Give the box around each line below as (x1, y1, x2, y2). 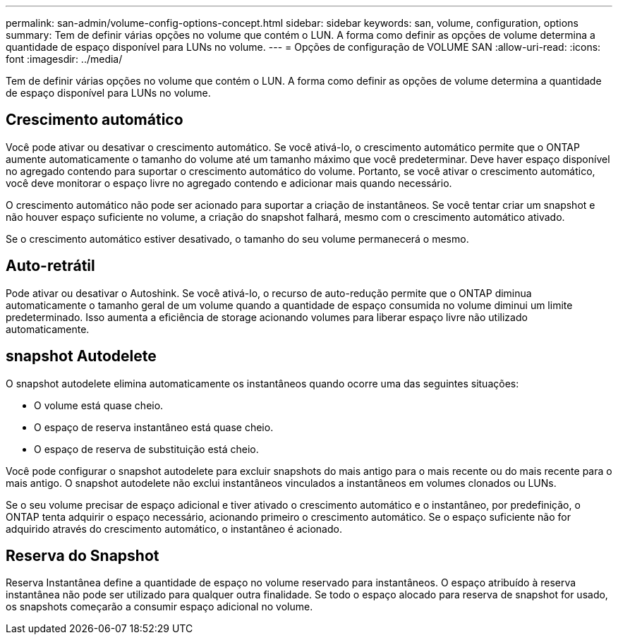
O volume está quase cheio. (34, 399, 164, 411)
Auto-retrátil (6, 257, 95, 275)
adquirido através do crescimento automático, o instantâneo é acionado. (6, 522, 342, 535)
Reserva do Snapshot (6, 546, 159, 564)
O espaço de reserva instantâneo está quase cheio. (34, 421, 274, 433)
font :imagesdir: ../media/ (6, 53, 123, 65)
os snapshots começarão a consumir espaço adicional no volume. (6, 600, 313, 613)
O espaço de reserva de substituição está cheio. (34, 442, 259, 455)
